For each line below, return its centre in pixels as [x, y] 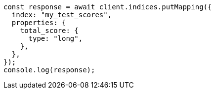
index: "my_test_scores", [62, 15]
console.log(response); [49, 70]
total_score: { [49, 31]
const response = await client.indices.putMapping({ [108, 7]
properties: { [39, 23]
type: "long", [56, 38]
